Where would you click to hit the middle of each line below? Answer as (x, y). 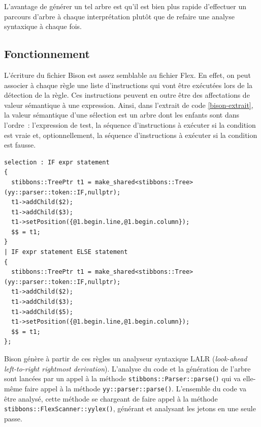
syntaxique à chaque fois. (43, 26)
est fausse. (20, 145)
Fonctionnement (47, 54)
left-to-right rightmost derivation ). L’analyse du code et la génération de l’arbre (127, 368)
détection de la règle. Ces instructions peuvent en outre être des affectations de (127, 95)
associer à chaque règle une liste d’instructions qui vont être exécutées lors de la (128, 85)
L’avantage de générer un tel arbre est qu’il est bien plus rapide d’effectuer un (125, 6)
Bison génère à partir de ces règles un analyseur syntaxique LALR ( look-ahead (126, 359)
